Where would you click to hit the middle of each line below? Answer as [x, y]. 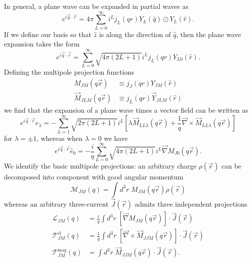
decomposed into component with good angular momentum [94, 177]
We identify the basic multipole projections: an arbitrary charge [100, 166]
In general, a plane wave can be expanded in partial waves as [96, 6]
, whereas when [60, 138]
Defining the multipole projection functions [69, 72]
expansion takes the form [42, 44]
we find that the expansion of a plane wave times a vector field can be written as [126, 109]
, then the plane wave [209, 34]
